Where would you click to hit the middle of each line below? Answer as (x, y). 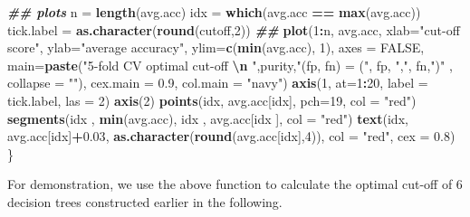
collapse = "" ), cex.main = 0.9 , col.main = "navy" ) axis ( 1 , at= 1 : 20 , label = (218, 83)
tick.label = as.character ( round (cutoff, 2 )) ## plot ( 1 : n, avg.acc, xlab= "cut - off (234, 29)
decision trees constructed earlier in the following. (145, 201)
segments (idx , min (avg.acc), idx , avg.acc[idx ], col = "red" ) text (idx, (208, 118)
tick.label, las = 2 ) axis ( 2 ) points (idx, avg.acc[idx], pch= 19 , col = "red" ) (212, 100)
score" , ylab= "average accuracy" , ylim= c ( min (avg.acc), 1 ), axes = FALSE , (216, 47)
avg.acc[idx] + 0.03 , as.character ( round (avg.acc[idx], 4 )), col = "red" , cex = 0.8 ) (231, 136)
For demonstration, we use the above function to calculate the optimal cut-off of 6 (235, 184)
